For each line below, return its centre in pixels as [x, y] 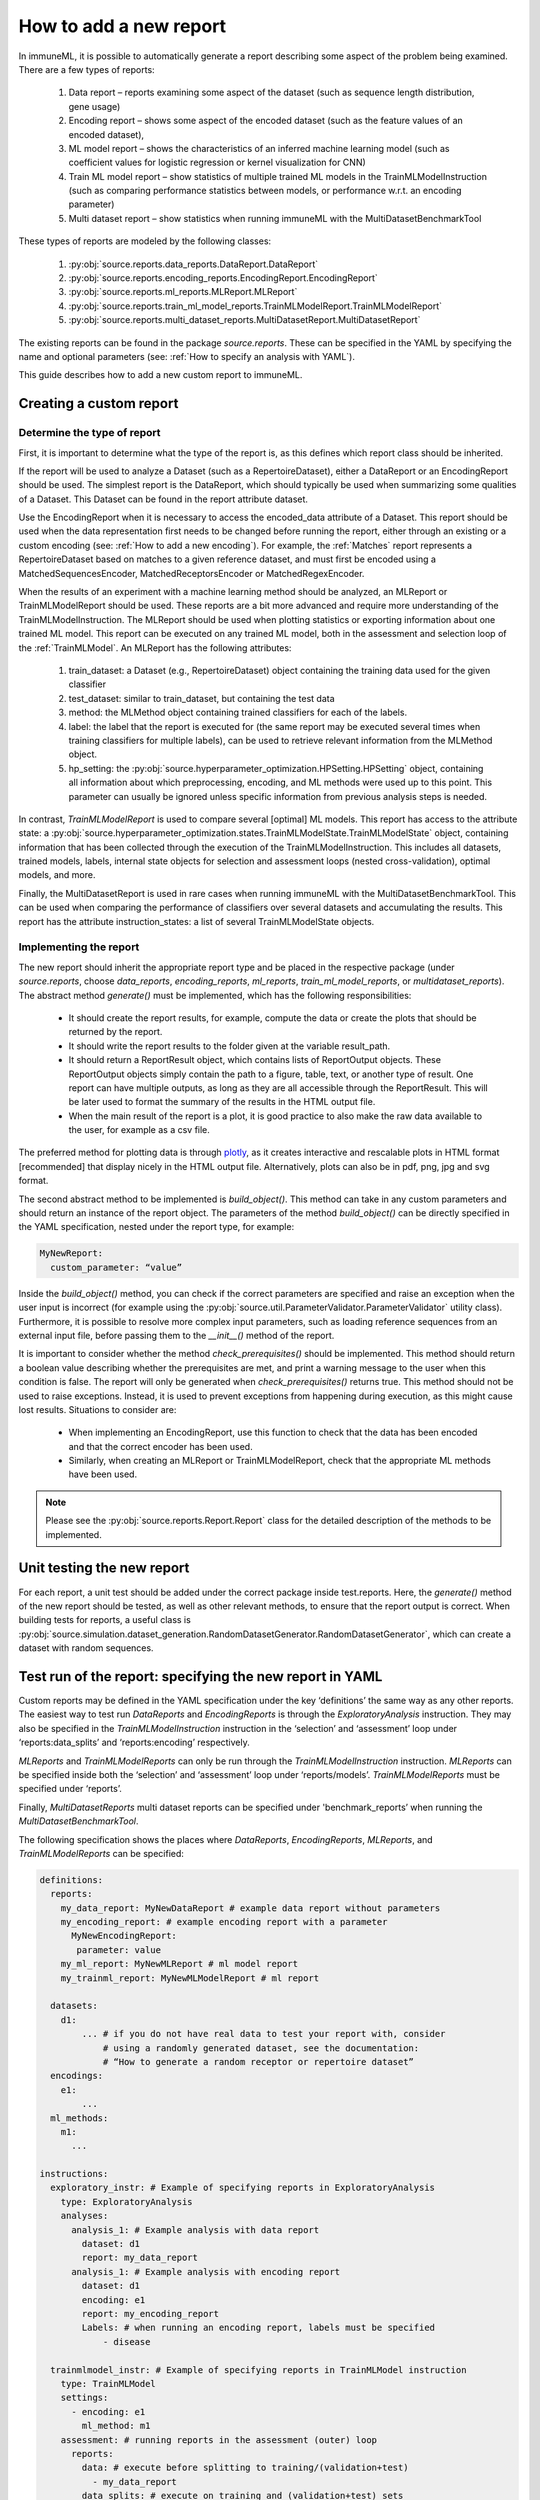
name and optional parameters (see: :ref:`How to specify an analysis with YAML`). [186, 356]
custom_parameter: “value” [116, 1267]
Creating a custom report [98, 403]
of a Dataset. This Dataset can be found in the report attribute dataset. [163, 499]
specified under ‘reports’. [70, 1789]
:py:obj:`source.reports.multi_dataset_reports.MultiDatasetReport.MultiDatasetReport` [244, 320]
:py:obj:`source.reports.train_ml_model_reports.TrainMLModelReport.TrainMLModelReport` [255, 306]
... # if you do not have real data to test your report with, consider [263, 2034]
